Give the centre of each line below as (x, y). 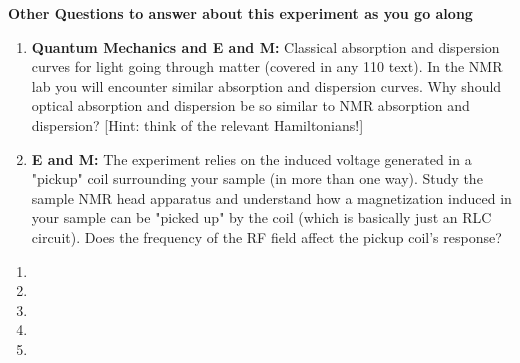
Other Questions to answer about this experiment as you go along (240, 13)
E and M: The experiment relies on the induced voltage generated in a (251, 158)
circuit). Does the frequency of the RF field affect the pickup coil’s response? (266, 236)
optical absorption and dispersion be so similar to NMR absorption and (250, 105)
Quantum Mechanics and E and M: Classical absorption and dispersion (265, 46)
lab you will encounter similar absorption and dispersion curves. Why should (266, 85)
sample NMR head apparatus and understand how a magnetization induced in (271, 197)
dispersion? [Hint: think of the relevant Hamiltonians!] (197, 124)
